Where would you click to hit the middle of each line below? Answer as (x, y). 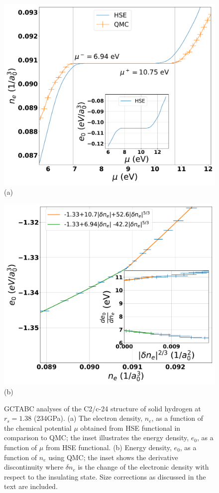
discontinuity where (34, 467)
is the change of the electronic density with (143, 467)
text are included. (31, 486)
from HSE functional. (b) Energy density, (109, 447)
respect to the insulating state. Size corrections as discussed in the (105, 476)
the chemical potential (38, 428)
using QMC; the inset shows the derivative (113, 457)
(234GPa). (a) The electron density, (88, 418)
